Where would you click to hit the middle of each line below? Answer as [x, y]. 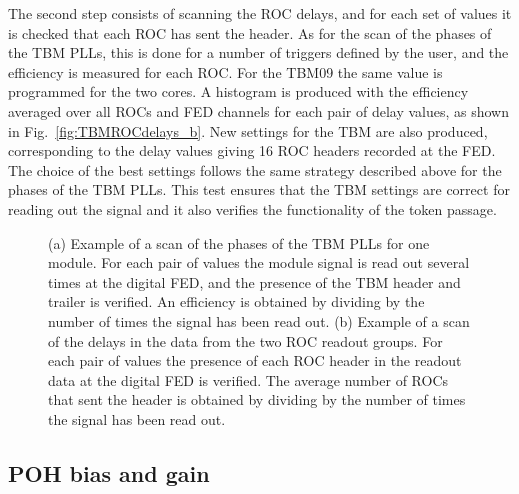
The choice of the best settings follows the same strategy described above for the [255, 169]
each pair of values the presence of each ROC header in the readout [255, 360]
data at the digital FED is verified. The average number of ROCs [248, 379]
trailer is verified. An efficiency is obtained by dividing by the [236, 301]
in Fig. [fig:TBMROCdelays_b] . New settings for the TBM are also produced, [248, 130]
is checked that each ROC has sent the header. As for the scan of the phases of [250, 32]
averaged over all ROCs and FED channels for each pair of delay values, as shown [259, 110]
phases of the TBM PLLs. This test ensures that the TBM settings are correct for [259, 189]
